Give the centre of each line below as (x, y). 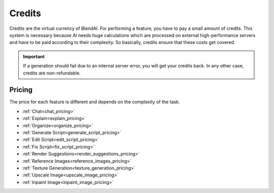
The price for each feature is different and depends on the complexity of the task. (95, 102)
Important (34, 56)
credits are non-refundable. (52, 73)
